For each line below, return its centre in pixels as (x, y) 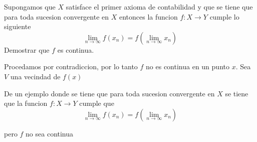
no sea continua (50, 133)
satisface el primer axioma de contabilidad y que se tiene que (159, 7)
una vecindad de (35, 76)
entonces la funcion (148, 16)
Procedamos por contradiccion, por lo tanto (71, 66)
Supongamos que (30, 7)
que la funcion (26, 103)
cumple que (97, 103)
